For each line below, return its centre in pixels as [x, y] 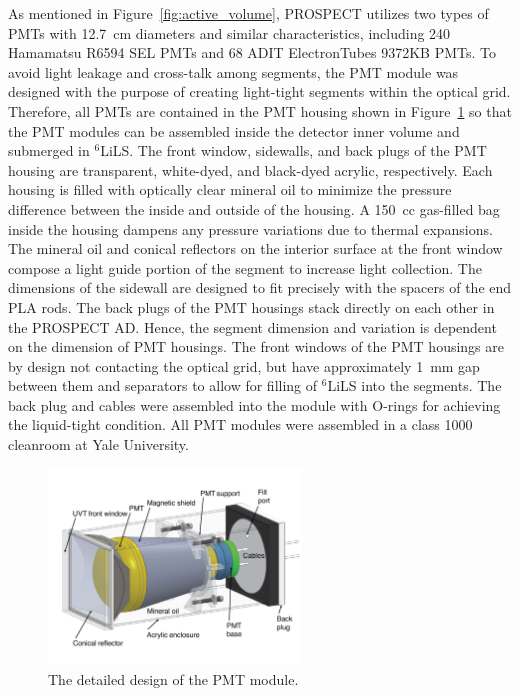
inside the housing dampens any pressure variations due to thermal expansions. [250, 228]
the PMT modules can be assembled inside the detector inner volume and [234, 130]
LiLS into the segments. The [414, 385]
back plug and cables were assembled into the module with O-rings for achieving [254, 404]
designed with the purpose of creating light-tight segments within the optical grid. [259, 91]
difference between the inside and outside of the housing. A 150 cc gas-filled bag [254, 208]
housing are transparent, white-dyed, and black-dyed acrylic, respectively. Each [250, 169]
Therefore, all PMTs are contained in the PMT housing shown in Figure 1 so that [260, 110]
